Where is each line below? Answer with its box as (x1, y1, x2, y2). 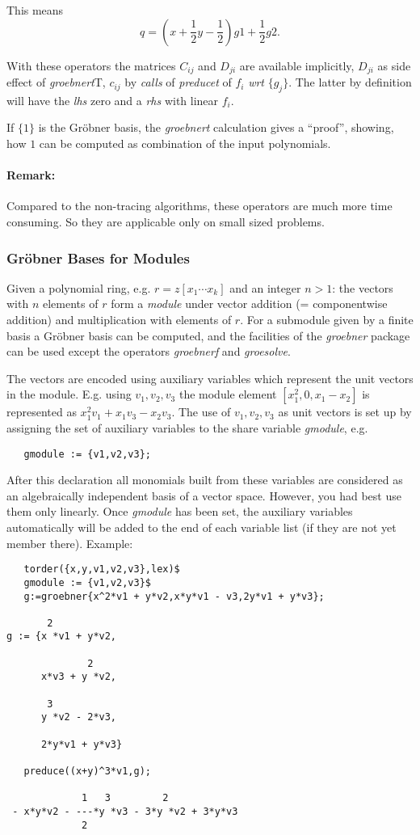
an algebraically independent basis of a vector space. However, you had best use (6, 487, 401, 504)
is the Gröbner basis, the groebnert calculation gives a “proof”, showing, (38, 119, 394, 136)
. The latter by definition (288, 74, 412, 91)
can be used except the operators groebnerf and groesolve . (6, 343, 291, 360)
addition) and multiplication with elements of (6, 311, 232, 328)
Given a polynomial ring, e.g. (6, 279, 151, 296)
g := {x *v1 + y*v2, (6, 630, 117, 643)
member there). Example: (6, 534, 133, 551)
